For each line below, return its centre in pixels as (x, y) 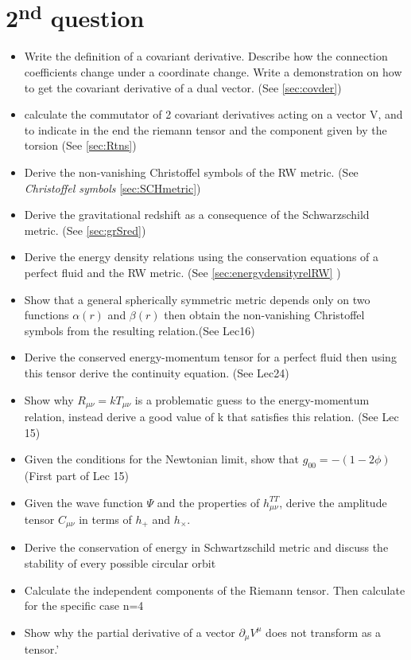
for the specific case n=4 (84, 605)
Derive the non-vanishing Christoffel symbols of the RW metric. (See (191, 172)
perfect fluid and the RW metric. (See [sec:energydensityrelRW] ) (182, 272)
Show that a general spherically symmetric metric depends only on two (197, 299)
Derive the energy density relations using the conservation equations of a (202, 257)
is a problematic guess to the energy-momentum (252, 399)
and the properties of (208, 502)
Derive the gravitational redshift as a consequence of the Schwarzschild (197, 215)
